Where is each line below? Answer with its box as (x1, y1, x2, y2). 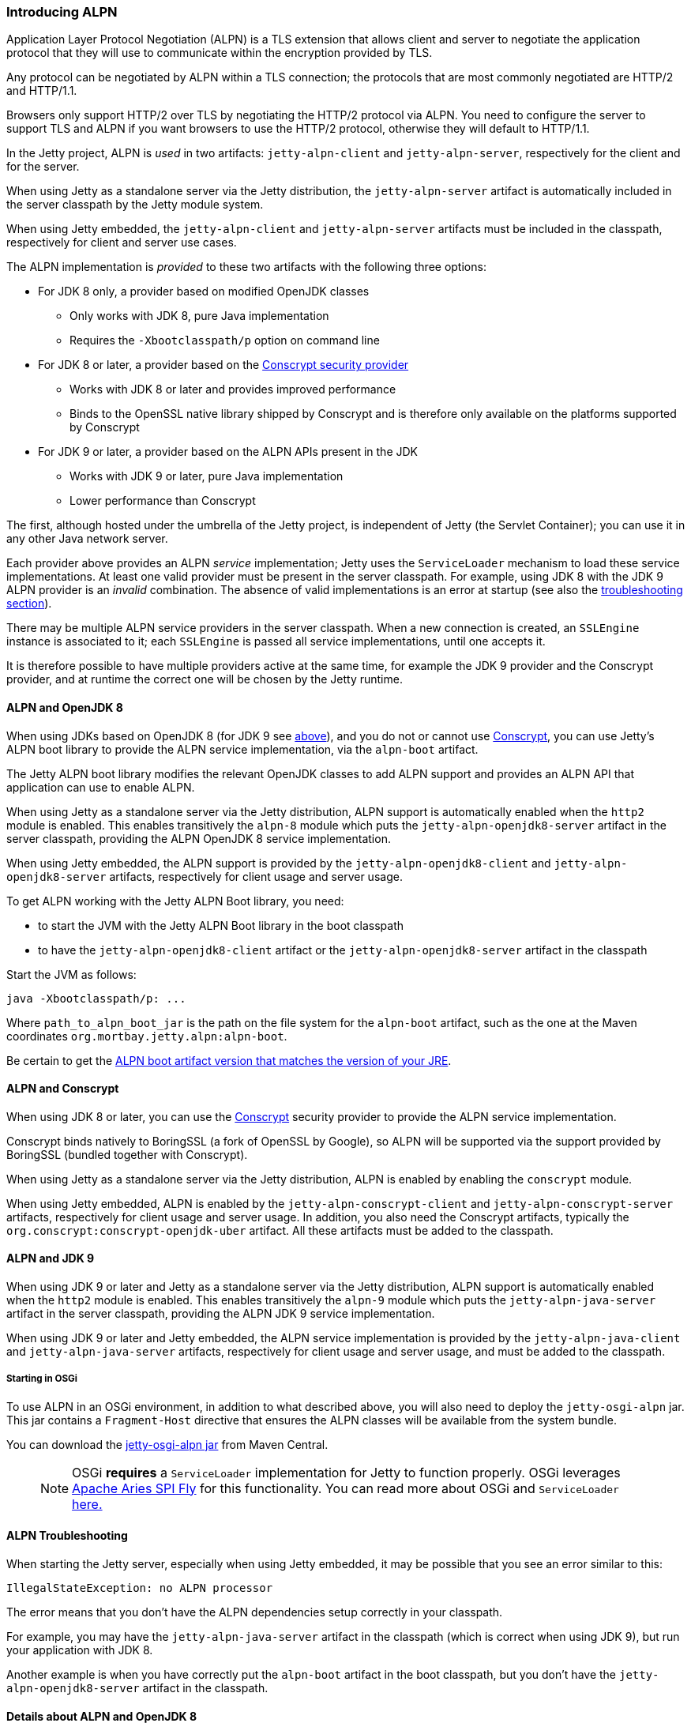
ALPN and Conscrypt (6, 1082, 119, 1096)
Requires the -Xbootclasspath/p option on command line (69, 333, 380, 348)
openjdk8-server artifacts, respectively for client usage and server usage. (6, 869, 403, 883)
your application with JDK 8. (6, 1643, 153, 1657)
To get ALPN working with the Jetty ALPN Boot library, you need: (6, 893, 344, 908)
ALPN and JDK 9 (6, 1251, 95, 1266)
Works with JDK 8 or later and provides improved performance (69, 382, 396, 397)
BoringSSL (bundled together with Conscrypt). (6, 1147, 248, 1161)
